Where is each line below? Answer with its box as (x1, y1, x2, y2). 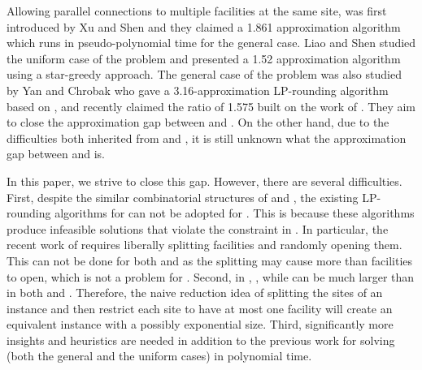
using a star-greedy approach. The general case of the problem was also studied (7, 66, 402, 83)
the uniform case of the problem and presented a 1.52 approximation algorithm (7, 49, 401, 67)
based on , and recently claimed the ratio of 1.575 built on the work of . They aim (7, 97, 416, 114)
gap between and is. (7, 145, 106, 162)
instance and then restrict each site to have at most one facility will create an (7, 299, 393, 316)
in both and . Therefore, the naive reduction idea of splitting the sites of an (7, 284, 383, 301)
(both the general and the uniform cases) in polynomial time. (7, 347, 312, 364)
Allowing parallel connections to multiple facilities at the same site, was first (7, 2, 387, 19)
